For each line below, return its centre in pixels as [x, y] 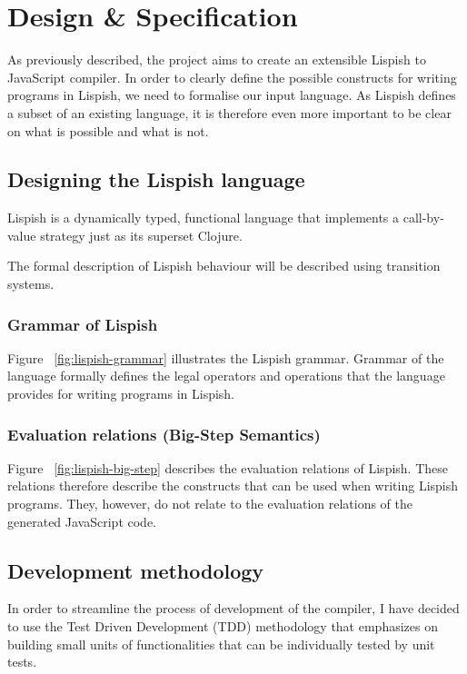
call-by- [423, 218]
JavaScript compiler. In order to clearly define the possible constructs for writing [232, 77]
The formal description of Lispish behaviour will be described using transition [224, 266]
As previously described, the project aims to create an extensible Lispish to [217, 59]
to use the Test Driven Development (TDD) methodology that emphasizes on [223, 626]
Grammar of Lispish [83, 324]
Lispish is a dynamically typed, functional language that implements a [204, 218]
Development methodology [136, 570]
